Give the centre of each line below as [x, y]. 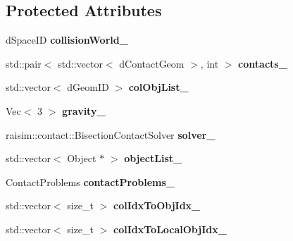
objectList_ [153, 158]
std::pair [24, 63]
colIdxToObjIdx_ [157, 205]
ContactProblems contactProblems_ [90, 181]
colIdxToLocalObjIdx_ [170, 229]
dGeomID [88, 87]
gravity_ [84, 110]
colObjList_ [158, 87]
